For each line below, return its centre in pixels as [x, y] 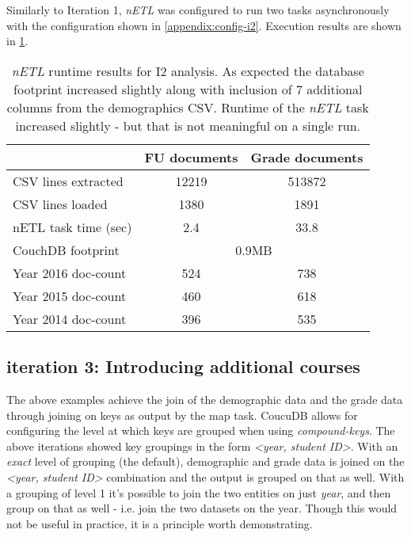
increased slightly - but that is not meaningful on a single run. [188, 125]
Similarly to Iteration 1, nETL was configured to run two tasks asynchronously [198, 10]
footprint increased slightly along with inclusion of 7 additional [188, 89]
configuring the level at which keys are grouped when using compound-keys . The [201, 430]
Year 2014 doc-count [70, 318]
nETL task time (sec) [72, 227]
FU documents [191, 157]
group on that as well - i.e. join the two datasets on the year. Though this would [202, 508]
